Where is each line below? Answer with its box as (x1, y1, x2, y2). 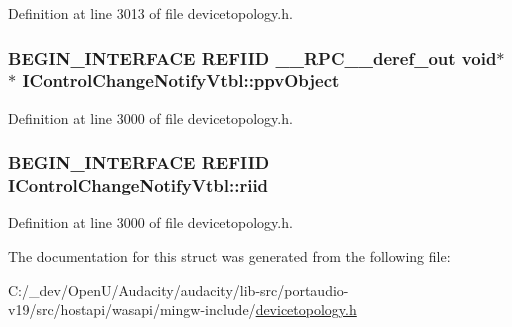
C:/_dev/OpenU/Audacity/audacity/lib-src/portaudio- (8, 279, 349, 300)
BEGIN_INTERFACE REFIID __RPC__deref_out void (8, 45, 497, 70)
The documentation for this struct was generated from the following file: (8, 246, 451, 267)
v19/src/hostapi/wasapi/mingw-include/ (8, 299, 256, 320)
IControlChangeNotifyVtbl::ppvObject (22, 68, 340, 93)
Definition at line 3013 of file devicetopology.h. (8, 3, 293, 23)
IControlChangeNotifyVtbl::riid (8, 173, 269, 198)
